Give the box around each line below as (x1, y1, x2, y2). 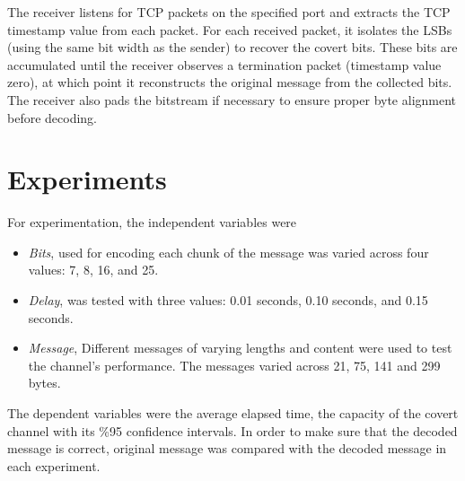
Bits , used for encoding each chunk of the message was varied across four (28, 242, 429, 261)
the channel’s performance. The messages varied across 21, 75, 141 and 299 (28, 355, 441, 374)
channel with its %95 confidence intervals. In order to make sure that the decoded (7, 421, 458, 440)
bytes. (28, 373, 61, 392)
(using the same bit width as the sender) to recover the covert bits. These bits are (7, 38, 458, 57)
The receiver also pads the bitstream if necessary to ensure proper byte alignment (7, 90, 457, 109)
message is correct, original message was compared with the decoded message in (7, 439, 447, 458)
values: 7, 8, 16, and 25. (28, 260, 159, 279)
